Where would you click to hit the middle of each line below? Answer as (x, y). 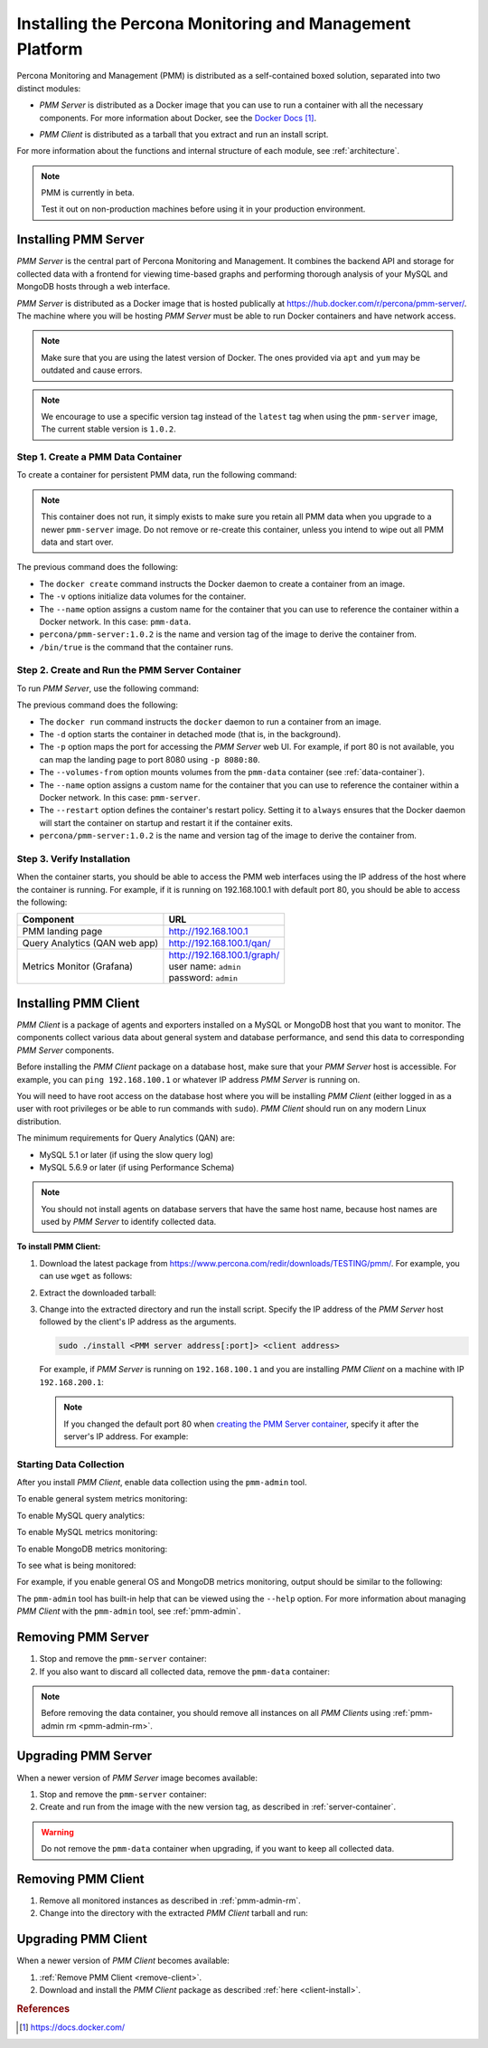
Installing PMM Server (80, 240)
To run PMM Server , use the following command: (108, 688)
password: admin (203, 978)
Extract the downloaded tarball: (98, 1293)
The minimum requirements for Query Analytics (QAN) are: (126, 1138)
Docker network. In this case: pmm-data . (115, 621)
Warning (57, 1832)
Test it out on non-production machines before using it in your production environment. (203, 209)
